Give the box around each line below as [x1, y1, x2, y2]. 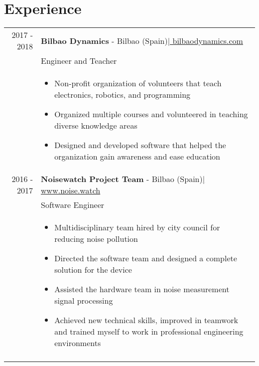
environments [54, 337, 101, 349]
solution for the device [54, 264, 132, 276]
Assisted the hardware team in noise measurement [54, 283, 230, 295]
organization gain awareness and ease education [54, 151, 221, 163]
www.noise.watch [41, 184, 101, 196]
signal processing [54, 295, 113, 307]
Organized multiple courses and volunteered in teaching [54, 108, 248, 120]
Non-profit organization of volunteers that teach [54, 77, 222, 89]
